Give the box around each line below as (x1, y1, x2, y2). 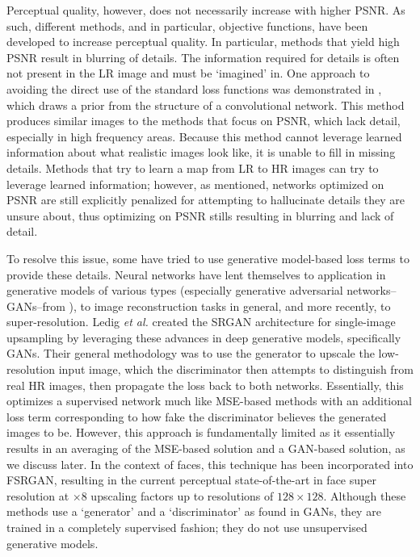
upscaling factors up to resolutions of (90, 487, 274, 504)
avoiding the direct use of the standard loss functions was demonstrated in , (6, 80, 382, 97)
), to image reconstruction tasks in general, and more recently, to (69, 297, 391, 314)
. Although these (323, 487, 406, 504)
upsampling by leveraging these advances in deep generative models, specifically (6, 329, 401, 346)
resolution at (6, 487, 69, 504)
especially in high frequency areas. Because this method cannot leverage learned (6, 128, 402, 144)
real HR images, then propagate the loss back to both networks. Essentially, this (6, 376, 404, 393)
